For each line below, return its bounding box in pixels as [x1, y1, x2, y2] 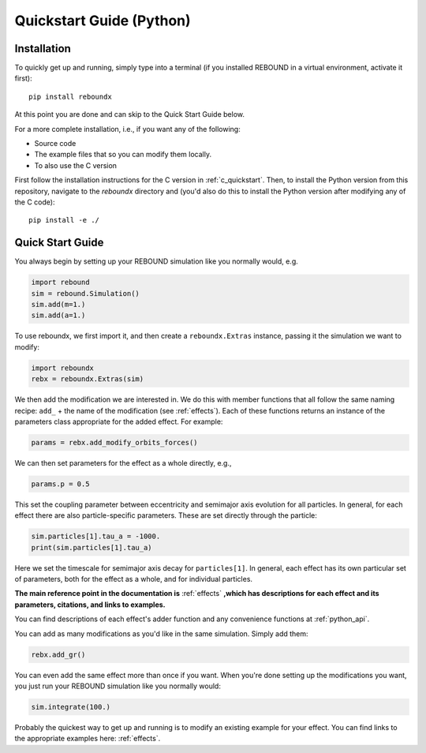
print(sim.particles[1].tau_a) [31, 543, 153, 552]
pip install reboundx [28, 92, 112, 101]
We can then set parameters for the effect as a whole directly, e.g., [14, 458, 232, 467]
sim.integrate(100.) [31, 702, 110, 711]
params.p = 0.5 [31, 479, 90, 489]
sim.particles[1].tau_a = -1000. [31, 532, 161, 541]
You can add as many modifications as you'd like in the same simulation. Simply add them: [14, 628, 308, 639]
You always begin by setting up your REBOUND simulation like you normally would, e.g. [14, 257, 299, 266]
